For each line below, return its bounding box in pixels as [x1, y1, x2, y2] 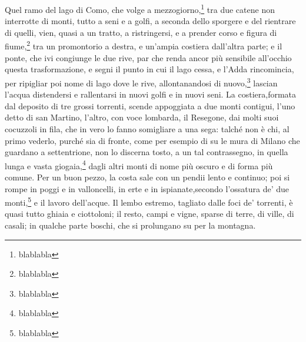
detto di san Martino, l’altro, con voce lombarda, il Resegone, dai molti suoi [5, 111, 279, 123]
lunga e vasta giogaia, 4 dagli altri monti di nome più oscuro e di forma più [5, 157, 273, 172]
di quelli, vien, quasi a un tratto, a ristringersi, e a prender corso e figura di [5, 26, 277, 38]
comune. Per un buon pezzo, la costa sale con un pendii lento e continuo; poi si [5, 170, 290, 183]
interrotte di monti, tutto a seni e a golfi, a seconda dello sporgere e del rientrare [5, 15, 296, 27]
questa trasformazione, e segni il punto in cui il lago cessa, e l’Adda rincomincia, [5, 63, 294, 75]
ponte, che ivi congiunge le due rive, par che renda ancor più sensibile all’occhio [5, 51, 292, 63]
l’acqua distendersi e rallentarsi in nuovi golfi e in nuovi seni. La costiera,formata [5, 88, 297, 100]
